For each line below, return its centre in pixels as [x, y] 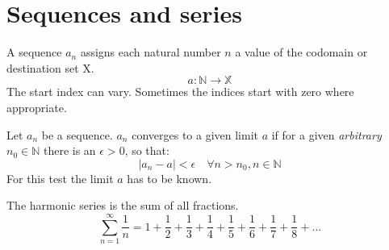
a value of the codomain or [301, 52]
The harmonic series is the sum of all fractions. [123, 205]
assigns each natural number [151, 52]
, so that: [147, 150]
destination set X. [50, 67]
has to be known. [169, 178]
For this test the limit [60, 178]
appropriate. [37, 107]
